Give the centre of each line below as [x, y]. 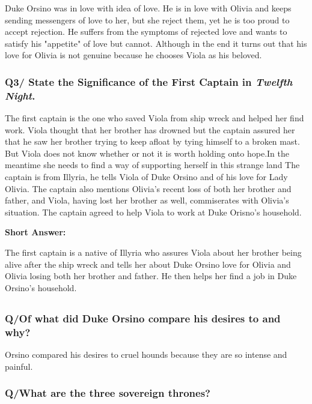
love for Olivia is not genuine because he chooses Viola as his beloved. [133, 55]
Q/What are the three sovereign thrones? [108, 393]
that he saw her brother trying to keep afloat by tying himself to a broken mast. [152, 141]
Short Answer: [35, 232]
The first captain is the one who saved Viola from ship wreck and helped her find [154, 118]
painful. [19, 366]
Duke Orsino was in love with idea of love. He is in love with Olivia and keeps [148, 8]
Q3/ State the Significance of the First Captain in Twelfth [149, 81]
